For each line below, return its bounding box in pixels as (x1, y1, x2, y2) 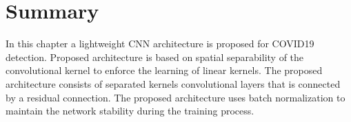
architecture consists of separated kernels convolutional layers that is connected (6, 76, 341, 90)
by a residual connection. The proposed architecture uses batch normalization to (6, 90, 345, 104)
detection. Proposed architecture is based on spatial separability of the (6, 49, 304, 64)
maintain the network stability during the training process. (6, 103, 254, 118)
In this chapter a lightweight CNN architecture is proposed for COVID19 (6, 36, 314, 51)
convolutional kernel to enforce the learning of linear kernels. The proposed (6, 63, 323, 77)
